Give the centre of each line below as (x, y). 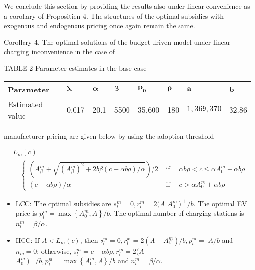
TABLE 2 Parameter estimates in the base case (75, 68)
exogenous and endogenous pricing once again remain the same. (100, 25)
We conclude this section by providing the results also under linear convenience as (127, 6)
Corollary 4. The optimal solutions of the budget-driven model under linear (117, 42)
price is (26, 213)
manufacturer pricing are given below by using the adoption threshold (109, 135)
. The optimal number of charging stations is (177, 213)
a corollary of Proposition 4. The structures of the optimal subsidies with (114, 15)
